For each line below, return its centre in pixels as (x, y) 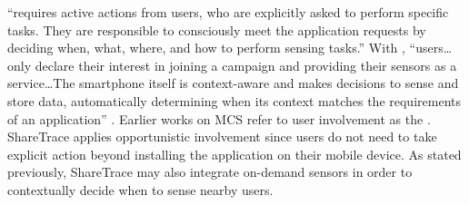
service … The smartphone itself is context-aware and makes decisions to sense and (233, 83)
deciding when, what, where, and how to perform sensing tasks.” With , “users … (230, 48)
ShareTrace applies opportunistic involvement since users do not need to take (222, 137)
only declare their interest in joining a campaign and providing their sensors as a (232, 65)
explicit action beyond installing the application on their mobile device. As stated (234, 154)
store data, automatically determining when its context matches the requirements (234, 100)
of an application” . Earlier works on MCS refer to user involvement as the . (219, 118)
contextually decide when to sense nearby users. (140, 189)
